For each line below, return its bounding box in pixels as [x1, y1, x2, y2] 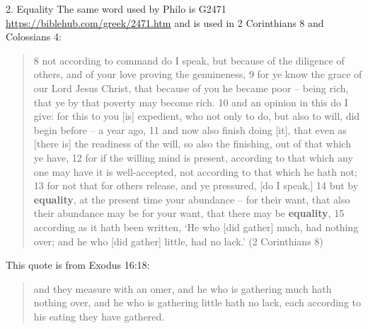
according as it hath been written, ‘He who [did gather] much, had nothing [33, 219, 359, 234]
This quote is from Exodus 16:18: [6, 257, 150, 272]
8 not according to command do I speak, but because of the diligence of [33, 52, 345, 67]
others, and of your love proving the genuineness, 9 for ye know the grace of [33, 67, 362, 82]
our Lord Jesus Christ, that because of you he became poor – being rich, [33, 80, 349, 95]
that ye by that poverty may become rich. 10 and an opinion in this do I [33, 94, 348, 109]
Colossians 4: [6, 29, 62, 44]
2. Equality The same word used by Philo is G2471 [6, 1, 226, 16]
